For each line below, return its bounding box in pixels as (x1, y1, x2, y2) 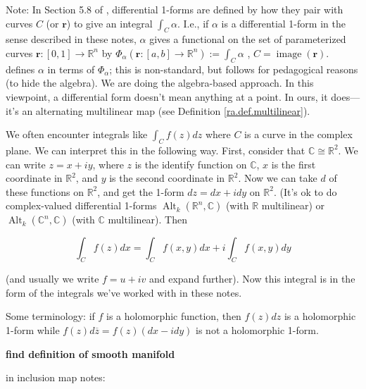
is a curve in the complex (244, 127, 353, 142)
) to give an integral (66, 16, 153, 30)
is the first (271, 156, 316, 171)
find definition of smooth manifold (6, 346, 175, 361)
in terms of (47, 61, 95, 76)
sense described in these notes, (6, 32, 137, 47)
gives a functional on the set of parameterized (149, 32, 346, 47)
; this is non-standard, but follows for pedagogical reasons (109, 61, 358, 76)
